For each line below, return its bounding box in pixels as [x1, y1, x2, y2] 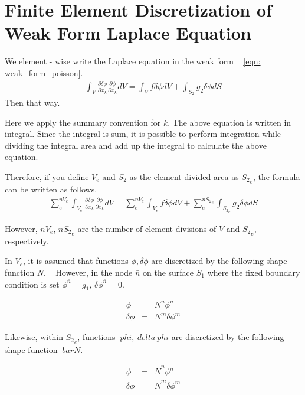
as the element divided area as [129, 171, 239, 183]
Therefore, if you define [5, 171, 89, 183]
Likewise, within [5, 331, 64, 343]
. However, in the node [44, 266, 133, 278]
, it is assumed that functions [23, 254, 129, 267]
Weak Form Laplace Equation [5, 21, 251, 45]
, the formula [253, 171, 300, 183]
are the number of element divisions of [77, 222, 217, 234]
